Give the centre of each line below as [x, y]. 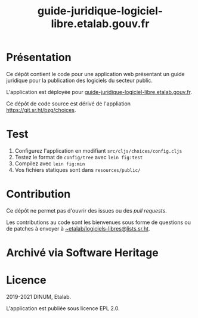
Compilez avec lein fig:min [50, 163]
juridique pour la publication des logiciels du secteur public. [80, 80]
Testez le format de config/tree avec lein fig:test [79, 157]
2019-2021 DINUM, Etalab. [39, 296]
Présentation [39, 57]
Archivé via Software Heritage [83, 253]
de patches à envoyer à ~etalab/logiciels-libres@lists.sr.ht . [78, 228]
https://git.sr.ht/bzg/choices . [41, 110]
